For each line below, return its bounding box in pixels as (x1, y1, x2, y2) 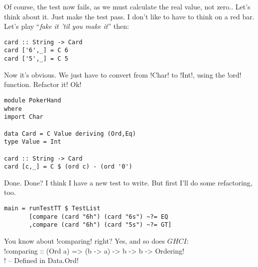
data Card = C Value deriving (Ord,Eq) (4, 130, 136, 137)
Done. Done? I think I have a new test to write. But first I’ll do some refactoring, (4, 177, 253, 187)
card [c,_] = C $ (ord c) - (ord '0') (4, 163, 132, 171)
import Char (4, 113, 43, 121)
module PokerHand (4, 96, 61, 104)
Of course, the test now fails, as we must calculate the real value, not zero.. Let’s (4, 1, 251, 11)
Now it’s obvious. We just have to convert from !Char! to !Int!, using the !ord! (4, 69, 242, 80)
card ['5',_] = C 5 (4, 55, 68, 63)
